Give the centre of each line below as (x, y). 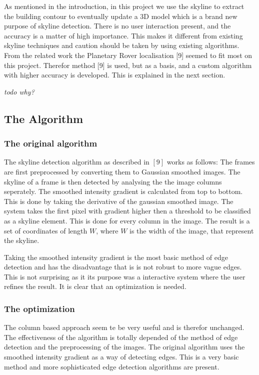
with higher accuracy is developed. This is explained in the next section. (115, 75)
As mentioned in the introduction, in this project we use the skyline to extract (124, 6)
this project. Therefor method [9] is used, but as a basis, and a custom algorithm (128, 65)
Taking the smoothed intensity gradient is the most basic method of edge (116, 257)
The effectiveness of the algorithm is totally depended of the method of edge (121, 337)
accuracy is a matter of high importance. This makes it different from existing (123, 35)
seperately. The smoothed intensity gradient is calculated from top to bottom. (123, 191)
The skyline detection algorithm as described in (77, 162)
